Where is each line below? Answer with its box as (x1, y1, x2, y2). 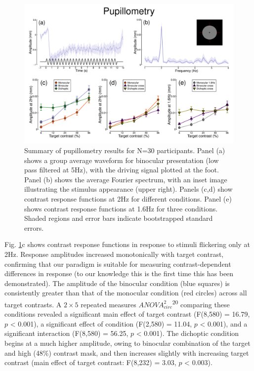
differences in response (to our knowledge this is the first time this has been (4, 268, 234, 279)
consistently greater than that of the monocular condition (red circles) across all (4, 288, 247, 298)
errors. (24, 222, 44, 233)
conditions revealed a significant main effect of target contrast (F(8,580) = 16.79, (4, 309, 250, 319)
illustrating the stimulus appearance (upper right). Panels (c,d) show (24, 184, 233, 194)
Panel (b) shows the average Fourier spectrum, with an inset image (24, 174, 227, 184)
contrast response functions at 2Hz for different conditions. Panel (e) (24, 193, 232, 204)
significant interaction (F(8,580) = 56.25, (4, 328, 128, 338)
